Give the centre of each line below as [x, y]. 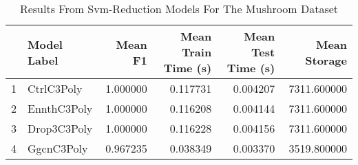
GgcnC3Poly [58, 148]
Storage [326, 60]
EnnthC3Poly [60, 108]
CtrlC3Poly [55, 88]
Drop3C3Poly [60, 128]
